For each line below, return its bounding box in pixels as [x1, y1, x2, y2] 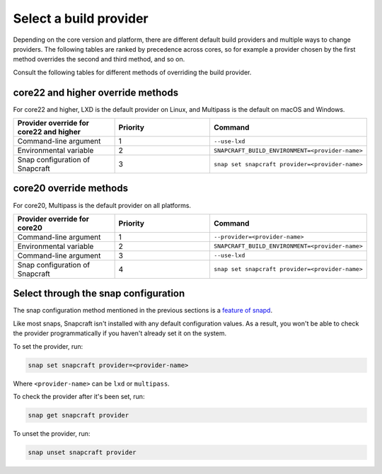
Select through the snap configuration [13, 287, 185, 300]
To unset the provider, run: [13, 429, 91, 438]
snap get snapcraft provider [28, 411, 129, 419]
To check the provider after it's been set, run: [13, 392, 145, 400]
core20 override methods [13, 183, 129, 195]
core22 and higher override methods [13, 86, 179, 98]
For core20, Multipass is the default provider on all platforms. [13, 201, 191, 209]
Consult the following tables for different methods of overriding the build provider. [13, 68, 252, 76]
